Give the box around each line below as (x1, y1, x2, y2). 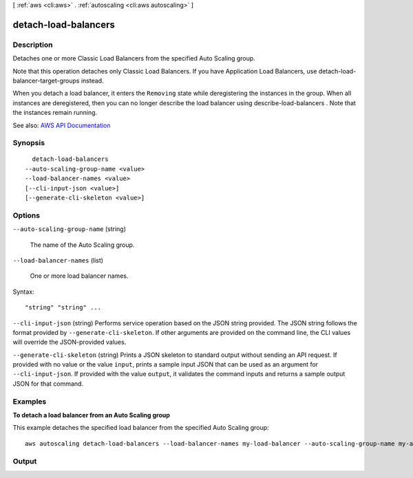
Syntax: (12, 287, 34, 296)
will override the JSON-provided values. (12, 338, 127, 347)
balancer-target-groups (12, 76, 80, 85)
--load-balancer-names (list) (12, 256, 103, 264)
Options (12, 210, 41, 220)
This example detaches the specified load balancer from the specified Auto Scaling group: (12, 424, 269, 432)
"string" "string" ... (25, 303, 102, 312)
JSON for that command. (12, 379, 84, 388)
